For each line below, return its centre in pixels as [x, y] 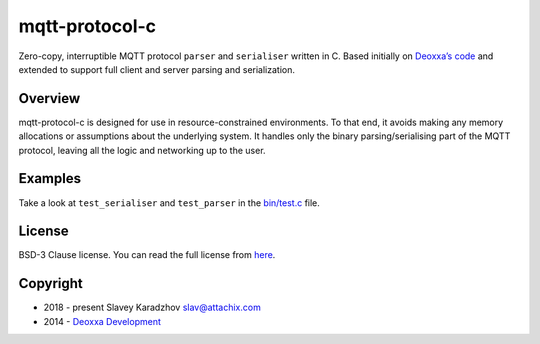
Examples [50, 178]
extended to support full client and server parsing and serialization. [156, 69]
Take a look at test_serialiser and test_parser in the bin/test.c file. [169, 202]
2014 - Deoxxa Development [102, 321]
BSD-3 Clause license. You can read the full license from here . [147, 255]
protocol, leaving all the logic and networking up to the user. [142, 150]
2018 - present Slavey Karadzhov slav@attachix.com [152, 307]
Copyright [51, 283]
